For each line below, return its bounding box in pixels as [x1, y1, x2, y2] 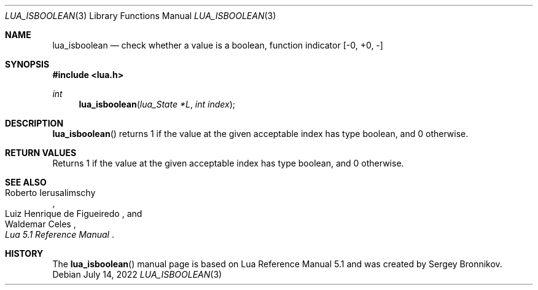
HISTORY [5, 248, 44, 259]
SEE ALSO [5, 177, 47, 187]
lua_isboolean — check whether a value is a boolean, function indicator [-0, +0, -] [52, 40, 383, 50]
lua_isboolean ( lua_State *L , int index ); [79, 99, 236, 109]
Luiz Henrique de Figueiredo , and [5, 208, 142, 219]
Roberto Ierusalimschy [5, 187, 96, 198]
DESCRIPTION [5, 118, 64, 128]
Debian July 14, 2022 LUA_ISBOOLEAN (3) [52, 269, 222, 280]
